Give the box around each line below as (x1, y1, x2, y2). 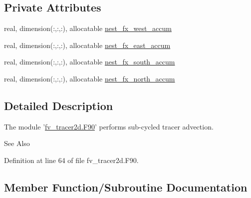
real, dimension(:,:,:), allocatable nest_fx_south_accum (4, 56, 175, 67)
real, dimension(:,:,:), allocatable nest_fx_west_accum (4, 23, 172, 33)
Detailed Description (4, 97, 113, 113)
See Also (4, 138, 30, 148)
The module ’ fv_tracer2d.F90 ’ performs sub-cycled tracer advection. (4, 121, 214, 131)
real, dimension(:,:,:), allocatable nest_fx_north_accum (4, 73, 175, 83)
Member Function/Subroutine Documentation (4, 179, 248, 194)
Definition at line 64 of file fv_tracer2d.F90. (4, 154, 139, 165)
